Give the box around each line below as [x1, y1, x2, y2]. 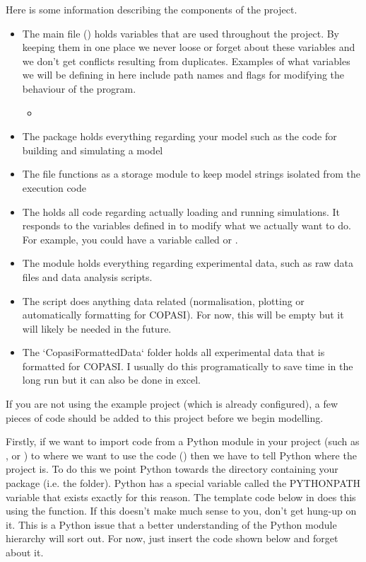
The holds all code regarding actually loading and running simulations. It [22, 204, 340, 219]
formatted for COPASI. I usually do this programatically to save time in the [22, 358, 353, 373]
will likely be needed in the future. [22, 321, 172, 336]
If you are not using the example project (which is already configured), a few [6, 396, 338, 411]
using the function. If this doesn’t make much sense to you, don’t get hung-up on [6, 503, 357, 518]
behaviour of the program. [22, 81, 136, 96]
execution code [22, 180, 87, 195]
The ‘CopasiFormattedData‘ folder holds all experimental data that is [22, 345, 325, 360]
